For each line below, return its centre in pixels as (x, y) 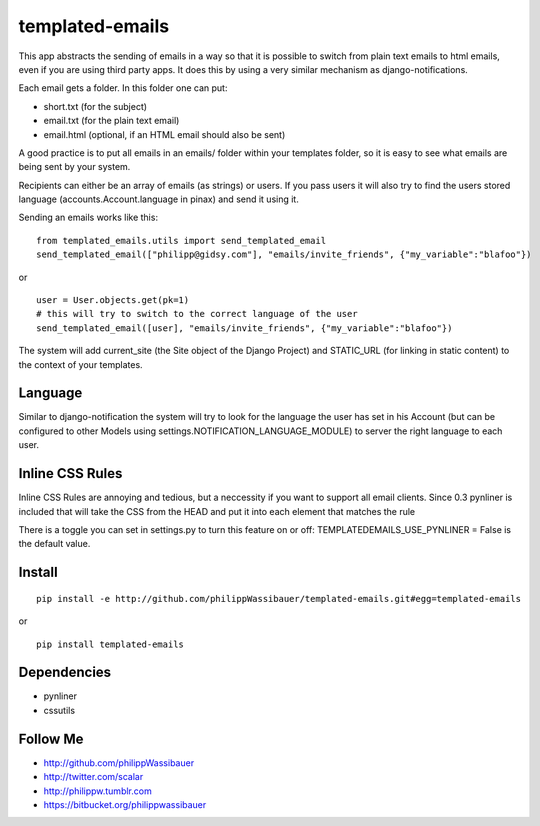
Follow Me (51, 738)
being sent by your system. (74, 167)
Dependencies (65, 672)
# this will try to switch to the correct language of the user (197, 314)
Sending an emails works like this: (88, 217)
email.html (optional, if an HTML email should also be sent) (164, 134)
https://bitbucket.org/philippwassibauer (125, 804)
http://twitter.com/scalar (93, 777)
